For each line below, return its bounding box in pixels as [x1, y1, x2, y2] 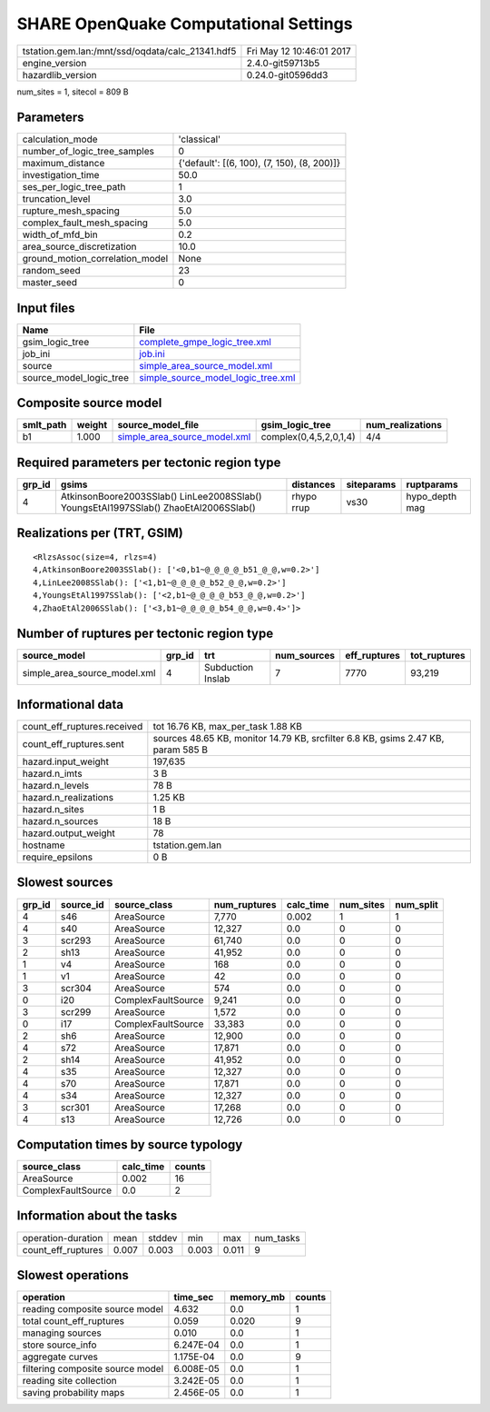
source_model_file [117, 419, 200, 432]
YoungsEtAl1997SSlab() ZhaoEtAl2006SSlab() [60, 502, 256, 513]
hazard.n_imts [22, 768, 83, 780]
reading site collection [22, 1375, 117, 1387]
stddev [148, 1231, 178, 1244]
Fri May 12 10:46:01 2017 [246, 45, 351, 57]
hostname [22, 839, 65, 851]
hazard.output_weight [22, 827, 115, 840]
